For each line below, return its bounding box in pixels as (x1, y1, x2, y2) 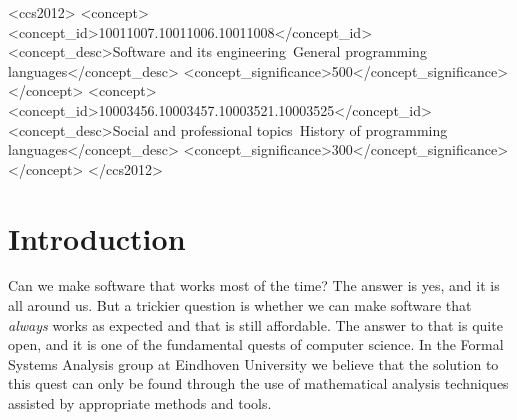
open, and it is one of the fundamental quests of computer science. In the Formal (8, 334, 504, 355)
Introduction (8, 217, 186, 258)
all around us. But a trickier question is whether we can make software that (8, 295, 472, 316)
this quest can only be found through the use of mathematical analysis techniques (8, 373, 509, 394)
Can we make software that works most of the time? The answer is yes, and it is (8, 275, 500, 296)
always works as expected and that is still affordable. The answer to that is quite (8, 314, 503, 335)
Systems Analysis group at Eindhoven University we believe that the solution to (8, 353, 499, 374)
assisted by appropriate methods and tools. (8, 393, 272, 414)
